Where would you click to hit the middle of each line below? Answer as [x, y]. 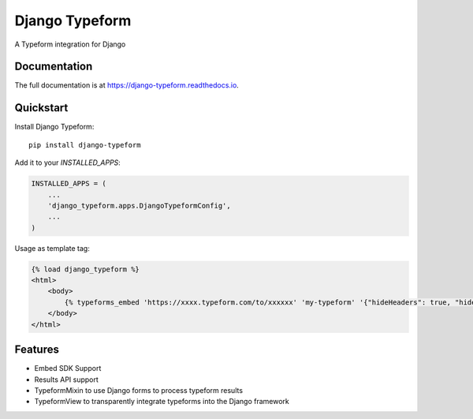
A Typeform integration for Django [70, 44]
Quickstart [41, 108]
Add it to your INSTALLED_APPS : [68, 163]
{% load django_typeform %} [85, 269]
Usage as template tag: [52, 248]
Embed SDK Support [68, 368]
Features [37, 350]
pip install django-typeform [85, 145]
